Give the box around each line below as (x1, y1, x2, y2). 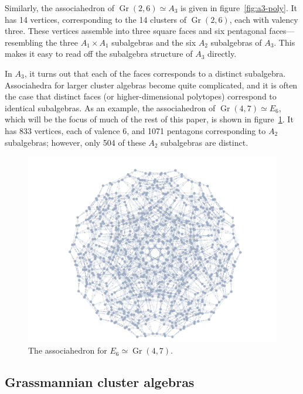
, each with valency (229, 13, 298, 25)
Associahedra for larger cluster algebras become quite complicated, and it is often (5, 78, 298, 91)
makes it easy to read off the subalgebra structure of (5, 47, 193, 60)
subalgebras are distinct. (161, 136, 248, 148)
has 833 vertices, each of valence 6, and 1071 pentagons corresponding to (5, 124, 266, 136)
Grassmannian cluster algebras (5, 373, 195, 391)
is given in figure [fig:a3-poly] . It (181, 2, 297, 13)
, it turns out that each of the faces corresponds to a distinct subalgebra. (24, 67, 286, 79)
